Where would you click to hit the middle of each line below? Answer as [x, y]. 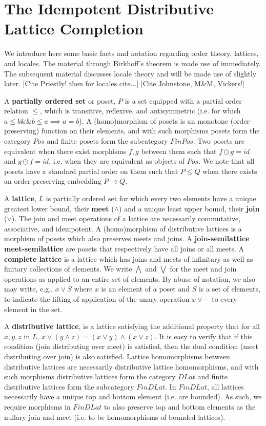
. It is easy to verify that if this [203, 336]
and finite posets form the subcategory [107, 141]
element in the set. [33, 309]
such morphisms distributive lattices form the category [90, 376]
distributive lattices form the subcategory [69, 386]
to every [224, 298]
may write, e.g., [28, 289]
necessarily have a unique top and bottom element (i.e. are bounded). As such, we [133, 396]
